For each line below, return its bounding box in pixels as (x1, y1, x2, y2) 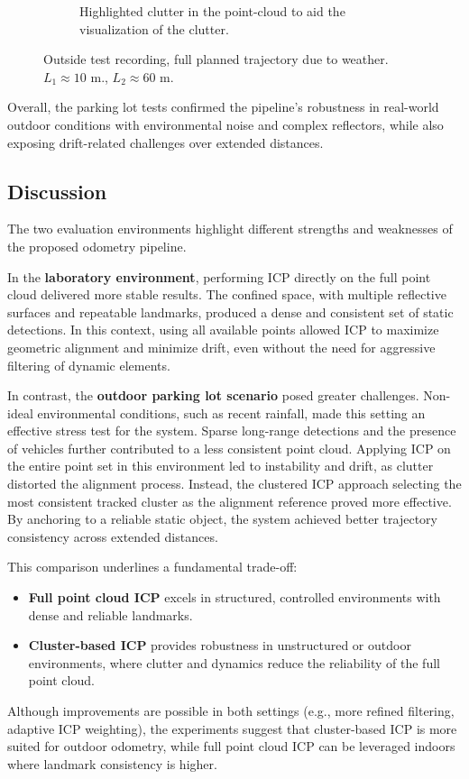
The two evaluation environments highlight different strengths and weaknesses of (7, 219, 453, 238)
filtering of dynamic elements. (7, 355, 170, 374)
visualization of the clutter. (79, 19, 229, 38)
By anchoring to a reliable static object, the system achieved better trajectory (7, 509, 437, 528)
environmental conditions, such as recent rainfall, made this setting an (37, 403, 426, 422)
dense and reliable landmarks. (28, 605, 193, 624)
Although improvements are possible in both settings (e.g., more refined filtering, (7, 701, 455, 720)
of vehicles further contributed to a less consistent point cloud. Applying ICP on (7, 438, 451, 457)
